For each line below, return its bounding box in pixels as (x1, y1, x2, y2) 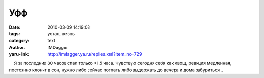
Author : (9, 44, 25, 50)
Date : (9, 24, 21, 30)
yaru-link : (9, 51, 29, 57)
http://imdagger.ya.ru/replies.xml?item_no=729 (47, 51, 142, 57)
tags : (9, 31, 20, 36)
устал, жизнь (47, 31, 75, 36)
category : (9, 38, 30, 44)
